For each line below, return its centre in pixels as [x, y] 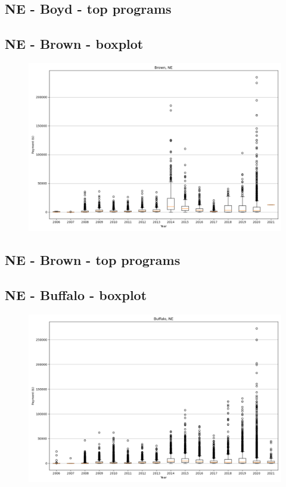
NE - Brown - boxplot [74, 44]
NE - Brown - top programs [93, 260]
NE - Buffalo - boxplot [76, 295]
